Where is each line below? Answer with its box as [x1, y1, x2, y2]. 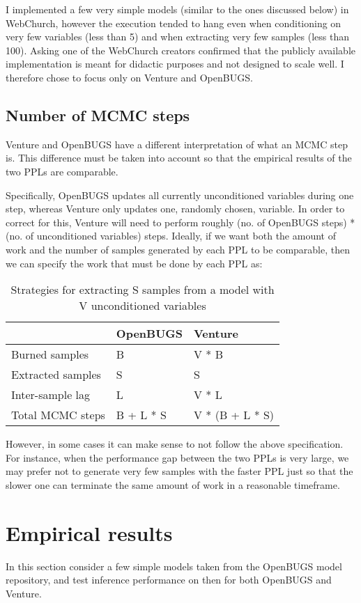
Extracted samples [11, 366, 101, 383]
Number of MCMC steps [6, 104, 190, 125]
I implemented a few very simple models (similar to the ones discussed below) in [6, 2, 349, 16]
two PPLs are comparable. [6, 164, 118, 178]
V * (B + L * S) [194, 407, 275, 423]
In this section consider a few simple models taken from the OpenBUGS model [6, 558, 342, 573]
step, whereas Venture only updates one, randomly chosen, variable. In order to [6, 201, 345, 216]
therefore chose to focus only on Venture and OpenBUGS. [6, 70, 253, 84]
